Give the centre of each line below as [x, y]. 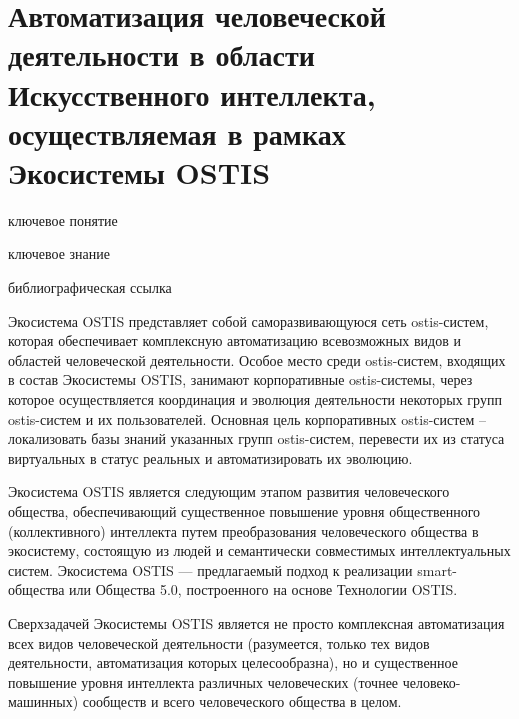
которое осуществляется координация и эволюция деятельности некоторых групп [255, 399]
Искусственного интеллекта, [192, 93]
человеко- [431, 681]
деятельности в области [161, 54]
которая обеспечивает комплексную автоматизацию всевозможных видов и [234, 340]
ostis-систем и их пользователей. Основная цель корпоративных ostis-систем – [247, 418]
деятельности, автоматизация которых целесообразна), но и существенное [233, 662]
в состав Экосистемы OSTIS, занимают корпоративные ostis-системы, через [240, 379]
